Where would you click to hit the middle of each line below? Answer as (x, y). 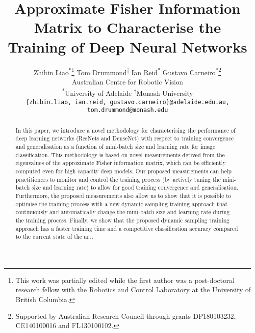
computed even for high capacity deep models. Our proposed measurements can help (124, 171)
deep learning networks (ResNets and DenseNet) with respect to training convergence (125, 138)
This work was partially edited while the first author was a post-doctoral (125, 280)
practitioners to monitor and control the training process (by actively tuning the (118, 179)
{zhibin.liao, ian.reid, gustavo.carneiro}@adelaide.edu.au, (127, 102)
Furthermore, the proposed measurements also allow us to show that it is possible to (123, 195)
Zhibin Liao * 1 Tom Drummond (80, 71)
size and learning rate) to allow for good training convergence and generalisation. (135, 187)
